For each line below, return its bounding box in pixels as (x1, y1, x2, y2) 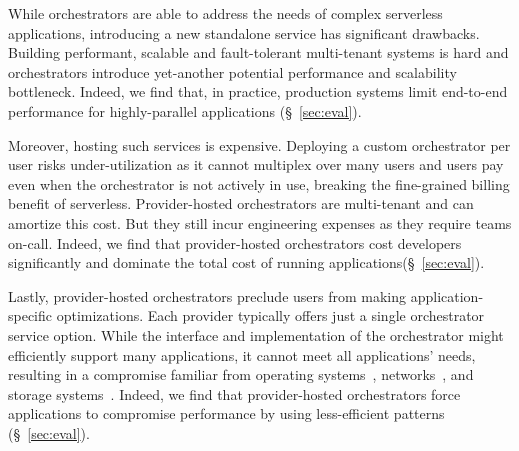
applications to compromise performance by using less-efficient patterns (8, 403, 445, 424)
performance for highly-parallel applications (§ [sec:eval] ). (8, 100, 362, 121)
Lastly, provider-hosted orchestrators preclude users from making (8, 285, 407, 306)
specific (8, 305, 53, 326)
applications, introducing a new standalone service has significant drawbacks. (8, 22, 480, 43)
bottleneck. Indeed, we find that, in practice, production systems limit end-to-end (8, 81, 508, 102)
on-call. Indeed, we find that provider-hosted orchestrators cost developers (8, 232, 462, 253)
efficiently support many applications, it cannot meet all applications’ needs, (8, 344, 476, 365)
